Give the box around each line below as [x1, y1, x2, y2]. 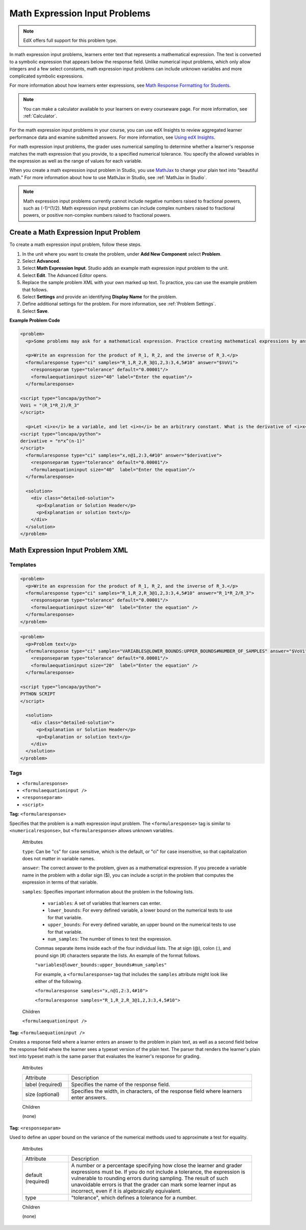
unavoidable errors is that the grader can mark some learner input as [71, 1181, 237, 1188]
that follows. [22, 286, 48, 293]
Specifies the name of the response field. [71, 1081, 170, 1088]
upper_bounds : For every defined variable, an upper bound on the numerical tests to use [47, 921, 236, 928]
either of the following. [35, 978, 83, 984]
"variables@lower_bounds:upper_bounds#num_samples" [35, 962, 167, 968]
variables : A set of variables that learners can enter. [47, 900, 162, 907]
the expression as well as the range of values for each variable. [9, 158, 143, 164]
